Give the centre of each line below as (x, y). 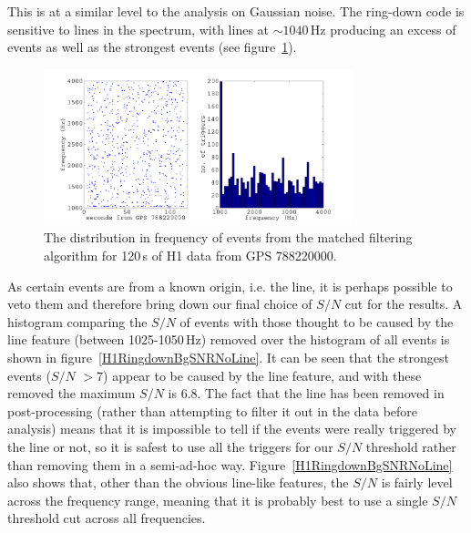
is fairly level (417, 482)
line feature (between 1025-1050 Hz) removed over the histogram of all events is (229, 339)
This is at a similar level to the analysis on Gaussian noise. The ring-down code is (236, 11)
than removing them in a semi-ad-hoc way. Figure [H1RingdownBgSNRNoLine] (230, 464)
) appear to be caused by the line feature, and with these (262, 375)
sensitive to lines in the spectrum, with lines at (138, 29)
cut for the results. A (404, 304)
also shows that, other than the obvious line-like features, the (178, 482)
